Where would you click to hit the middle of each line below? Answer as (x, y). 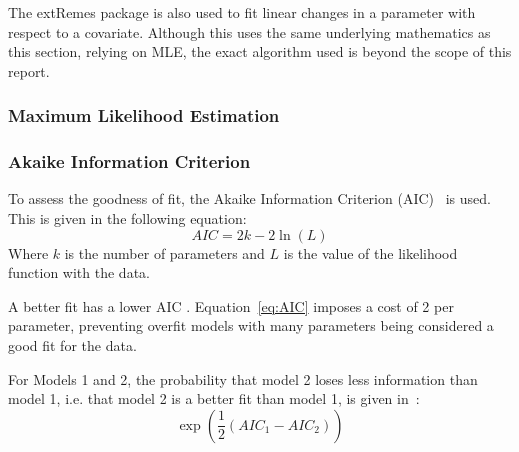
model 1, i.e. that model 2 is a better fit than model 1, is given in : (214, 398)
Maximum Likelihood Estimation (144, 115)
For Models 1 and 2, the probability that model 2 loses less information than (243, 378)
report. (29, 70)
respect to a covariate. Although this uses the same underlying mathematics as (249, 31)
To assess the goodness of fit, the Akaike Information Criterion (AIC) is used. (249, 198)
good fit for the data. (72, 345)
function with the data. (79, 272)
